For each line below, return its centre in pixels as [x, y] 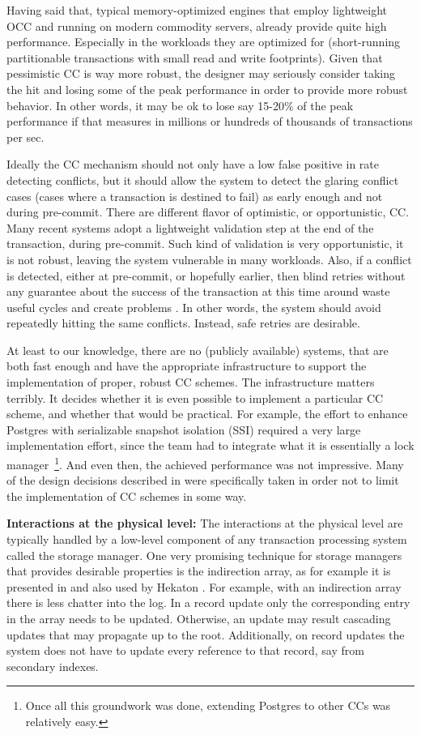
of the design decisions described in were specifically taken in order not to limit [203, 480]
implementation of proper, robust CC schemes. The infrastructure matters [191, 382]
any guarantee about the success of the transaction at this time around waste [198, 291]
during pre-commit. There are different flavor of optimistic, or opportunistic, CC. [208, 212]
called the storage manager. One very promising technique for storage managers [204, 555]
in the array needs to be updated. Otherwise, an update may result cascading [199, 619]
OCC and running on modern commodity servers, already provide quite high [197, 26]
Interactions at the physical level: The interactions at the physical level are [205, 523]
